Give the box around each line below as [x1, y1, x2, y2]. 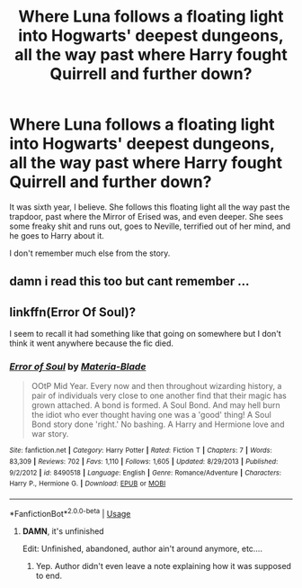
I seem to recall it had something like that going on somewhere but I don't [9, 329, 281, 339]
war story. [31, 429, 69, 439]
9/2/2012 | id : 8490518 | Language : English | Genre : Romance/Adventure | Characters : [9, 468, 281, 477]
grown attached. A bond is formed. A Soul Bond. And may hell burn [31, 400, 280, 411]
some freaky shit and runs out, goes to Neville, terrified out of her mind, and [9, 221, 291, 231]
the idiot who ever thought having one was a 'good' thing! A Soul [31, 410, 271, 421]
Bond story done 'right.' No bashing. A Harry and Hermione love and [31, 419, 285, 430]
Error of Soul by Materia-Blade [9, 360, 147, 373]
